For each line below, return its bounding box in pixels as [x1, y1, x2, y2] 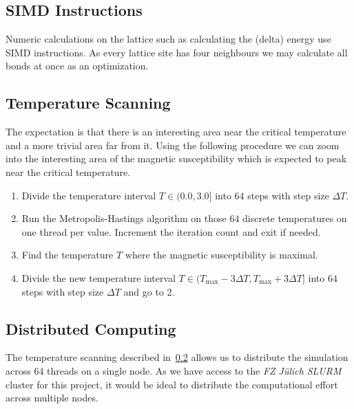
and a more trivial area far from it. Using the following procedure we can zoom [6, 137, 340, 152]
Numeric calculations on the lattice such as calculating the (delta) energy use [6, 32, 331, 46]
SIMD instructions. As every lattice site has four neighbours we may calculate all [6, 45, 348, 59]
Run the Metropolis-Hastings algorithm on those [21, 211, 227, 225]
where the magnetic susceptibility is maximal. [125, 247, 318, 262]
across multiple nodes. [6, 390, 98, 405]
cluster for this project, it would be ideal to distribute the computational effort [6, 377, 338, 391]
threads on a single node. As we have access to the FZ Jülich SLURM [47, 363, 342, 377]
